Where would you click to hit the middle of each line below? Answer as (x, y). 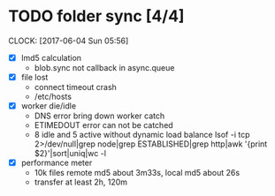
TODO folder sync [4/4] (96, 16)
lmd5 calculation (51, 57)
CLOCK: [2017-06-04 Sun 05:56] (69, 41)
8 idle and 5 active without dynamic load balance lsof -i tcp (142, 135)
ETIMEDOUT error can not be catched (103, 125)
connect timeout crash (75, 87)
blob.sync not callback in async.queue (104, 68)
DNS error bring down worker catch (99, 116)
